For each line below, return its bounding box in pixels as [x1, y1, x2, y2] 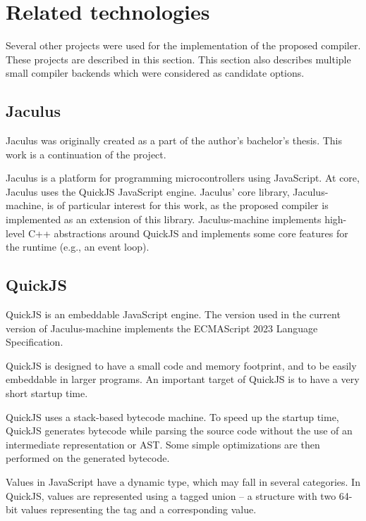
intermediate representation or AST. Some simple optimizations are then [6, 437, 320, 451]
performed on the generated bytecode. [6, 451, 170, 465]
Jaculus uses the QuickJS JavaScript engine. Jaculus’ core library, [6, 184, 290, 199]
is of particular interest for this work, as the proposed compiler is [47, 198, 329, 213]
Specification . [6, 334, 63, 349]
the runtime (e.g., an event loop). [6, 239, 150, 254]
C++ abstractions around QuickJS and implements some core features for [28, 225, 348, 240]
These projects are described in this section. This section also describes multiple [6, 51, 351, 66]
